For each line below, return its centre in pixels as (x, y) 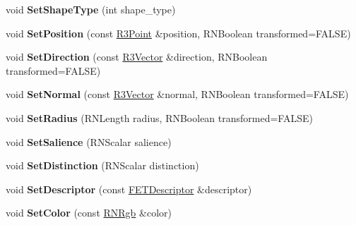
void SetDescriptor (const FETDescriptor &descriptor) (129, 189)
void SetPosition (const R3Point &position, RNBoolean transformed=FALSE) (178, 33)
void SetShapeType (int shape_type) (91, 9)
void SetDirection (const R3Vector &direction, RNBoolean (137, 57)
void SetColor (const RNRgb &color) (89, 213)
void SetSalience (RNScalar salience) (89, 141)
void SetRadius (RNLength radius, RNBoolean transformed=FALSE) (159, 117)
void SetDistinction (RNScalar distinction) (102, 165)
